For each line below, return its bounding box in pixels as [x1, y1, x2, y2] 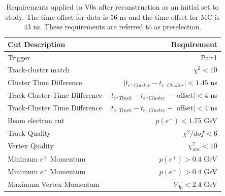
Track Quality [8, 127, 51, 138]
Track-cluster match [8, 64, 70, 75]
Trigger [8, 52, 30, 62]
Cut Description [8, 38, 66, 49]
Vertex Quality [8, 140, 54, 151]
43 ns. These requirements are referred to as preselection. [23, 21, 202, 32]
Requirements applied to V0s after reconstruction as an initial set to [6, 2, 219, 12]
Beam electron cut [8, 114, 65, 125]
